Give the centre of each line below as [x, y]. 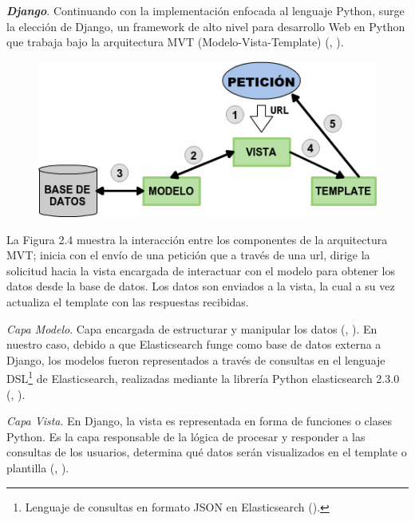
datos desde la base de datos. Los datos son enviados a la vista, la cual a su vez [201, 286]
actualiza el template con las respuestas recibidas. [128, 302]
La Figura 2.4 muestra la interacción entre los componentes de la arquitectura [197, 239]
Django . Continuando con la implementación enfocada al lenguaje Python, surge [206, 10]
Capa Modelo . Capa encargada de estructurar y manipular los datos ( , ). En [192, 328]
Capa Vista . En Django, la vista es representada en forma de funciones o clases [199, 421]
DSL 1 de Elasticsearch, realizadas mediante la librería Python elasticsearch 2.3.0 [203, 377]
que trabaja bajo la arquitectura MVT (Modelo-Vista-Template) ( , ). [175, 42]
